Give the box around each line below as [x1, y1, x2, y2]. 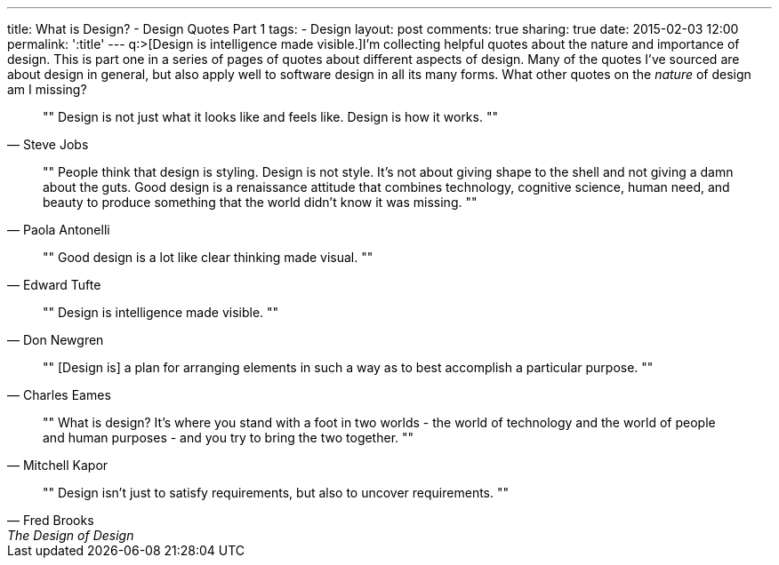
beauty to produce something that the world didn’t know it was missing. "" [43, 195, 478, 210]
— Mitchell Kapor [7, 458, 108, 473]
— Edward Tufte [7, 277, 101, 292]
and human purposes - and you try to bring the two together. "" [43, 430, 414, 445]
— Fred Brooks [7, 513, 94, 528]
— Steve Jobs [7, 137, 89, 152]
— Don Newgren [7, 332, 104, 347]
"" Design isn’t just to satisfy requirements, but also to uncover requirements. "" [43, 485, 509, 500]
